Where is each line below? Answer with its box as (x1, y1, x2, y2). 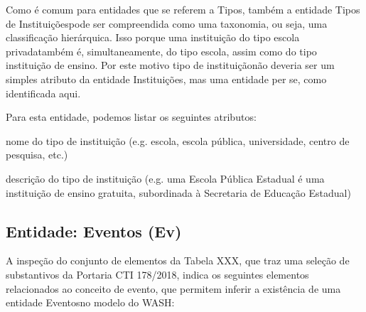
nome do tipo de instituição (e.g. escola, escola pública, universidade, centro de (6, 133, 350, 148)
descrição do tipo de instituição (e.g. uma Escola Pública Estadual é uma (6, 171, 325, 185)
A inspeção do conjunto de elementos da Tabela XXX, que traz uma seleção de (6, 253, 350, 268)
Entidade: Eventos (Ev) (6, 220, 182, 242)
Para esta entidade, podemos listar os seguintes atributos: (6, 109, 257, 124)
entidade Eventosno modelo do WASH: (6, 295, 175, 310)
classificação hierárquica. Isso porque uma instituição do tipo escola (6, 30, 300, 45)
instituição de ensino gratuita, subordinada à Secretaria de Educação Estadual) (6, 185, 351, 200)
